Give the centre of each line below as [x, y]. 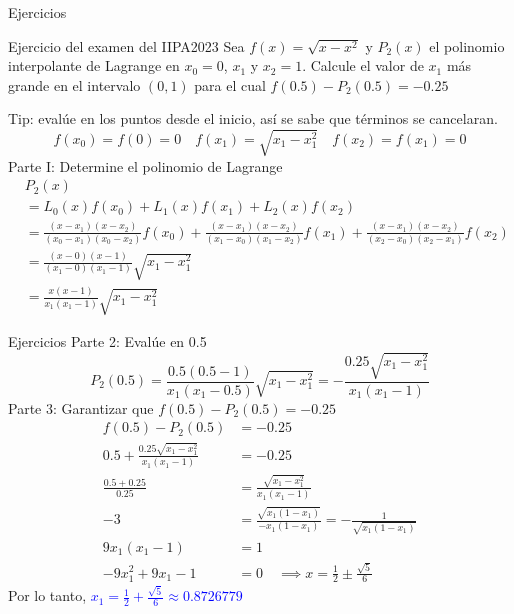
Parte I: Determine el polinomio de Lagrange [145, 165]
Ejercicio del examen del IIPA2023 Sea [126, 45]
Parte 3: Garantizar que [81, 407]
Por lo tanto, [47, 595]
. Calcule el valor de [363, 65]
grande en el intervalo [74, 84]
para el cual [230, 84]
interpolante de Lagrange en [94, 65]
